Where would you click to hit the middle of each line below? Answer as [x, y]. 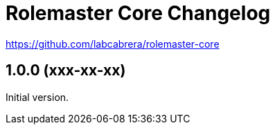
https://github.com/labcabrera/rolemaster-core [113, 44]
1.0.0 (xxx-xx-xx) [66, 71]
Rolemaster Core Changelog [138, 13]
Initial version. [37, 97]
